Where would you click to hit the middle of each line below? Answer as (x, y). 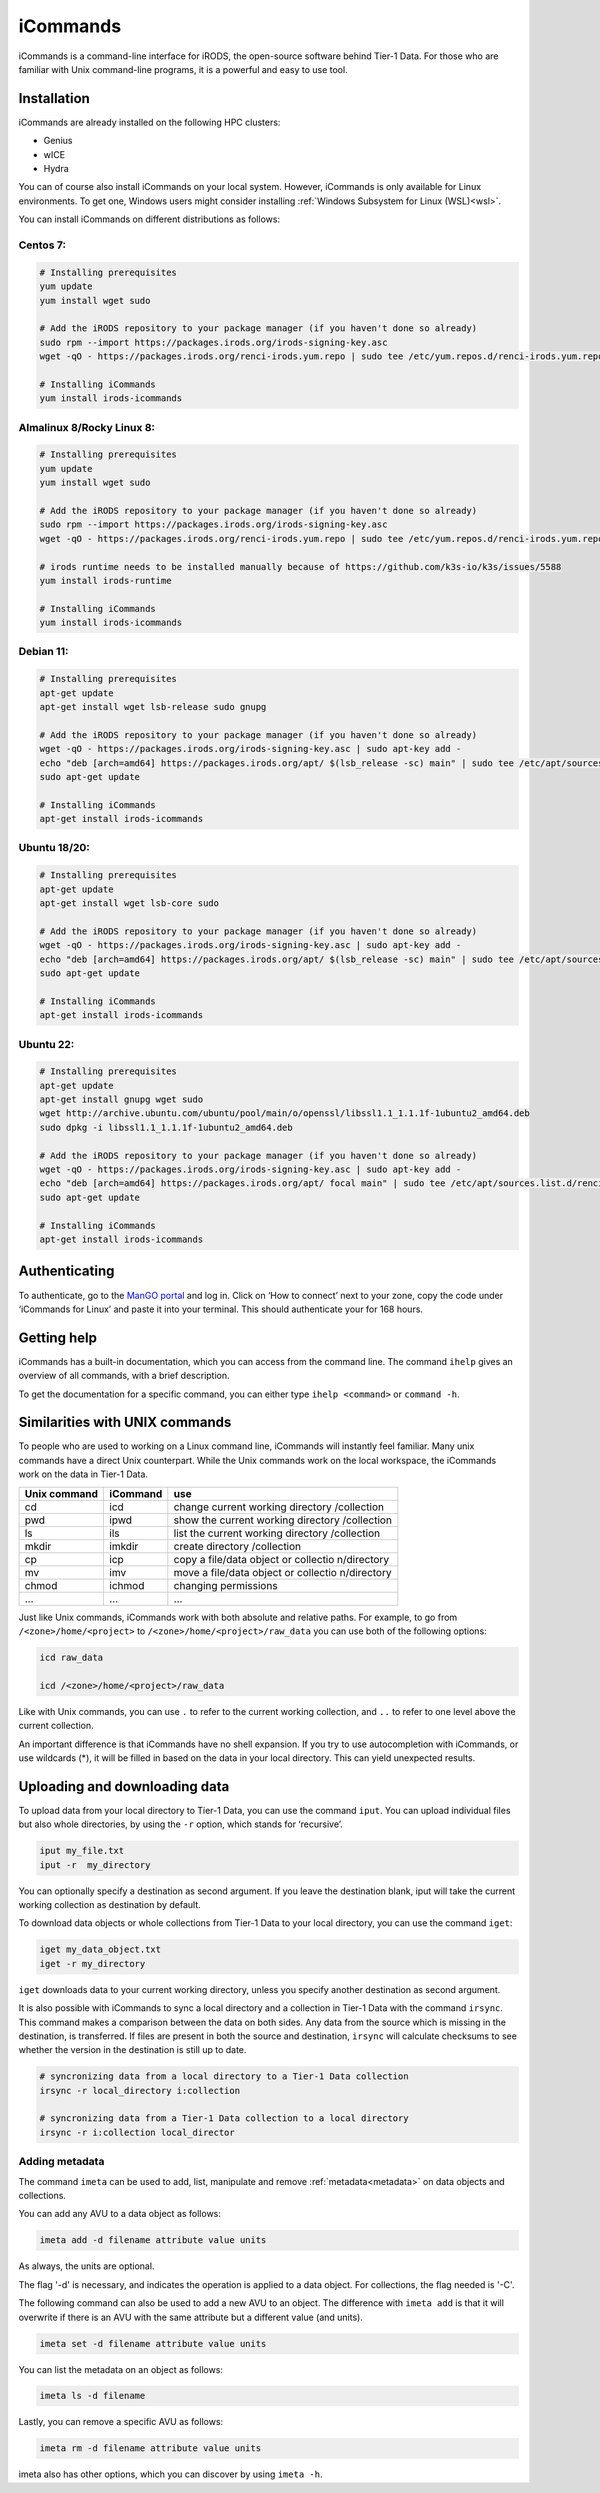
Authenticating (66, 1271)
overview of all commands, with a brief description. (124, 1376)
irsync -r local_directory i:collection (139, 2090)
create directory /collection (237, 1546)
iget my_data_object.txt (100, 1949)
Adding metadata (61, 2162)
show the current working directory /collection (282, 1520)
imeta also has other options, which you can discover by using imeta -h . (170, 2474)
